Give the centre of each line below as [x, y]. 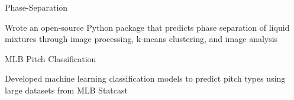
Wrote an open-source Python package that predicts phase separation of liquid [147, 27]
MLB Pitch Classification [51, 58]
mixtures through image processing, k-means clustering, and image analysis [141, 39]
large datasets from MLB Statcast [66, 90]
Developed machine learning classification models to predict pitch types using [145, 78]
